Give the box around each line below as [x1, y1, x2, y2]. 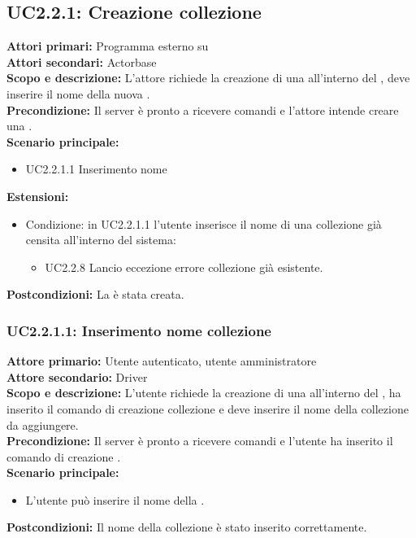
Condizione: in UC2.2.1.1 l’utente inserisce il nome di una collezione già [25, 215, 382, 232]
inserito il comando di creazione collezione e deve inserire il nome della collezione [6, 400, 409, 417]
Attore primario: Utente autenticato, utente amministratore [6, 352, 317, 370]
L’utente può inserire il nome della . [25, 491, 205, 508]
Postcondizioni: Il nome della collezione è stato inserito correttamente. [6, 518, 367, 536]
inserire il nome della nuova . [6, 85, 150, 102]
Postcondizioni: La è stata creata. [6, 286, 184, 303]
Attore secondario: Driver [6, 368, 148, 385]
